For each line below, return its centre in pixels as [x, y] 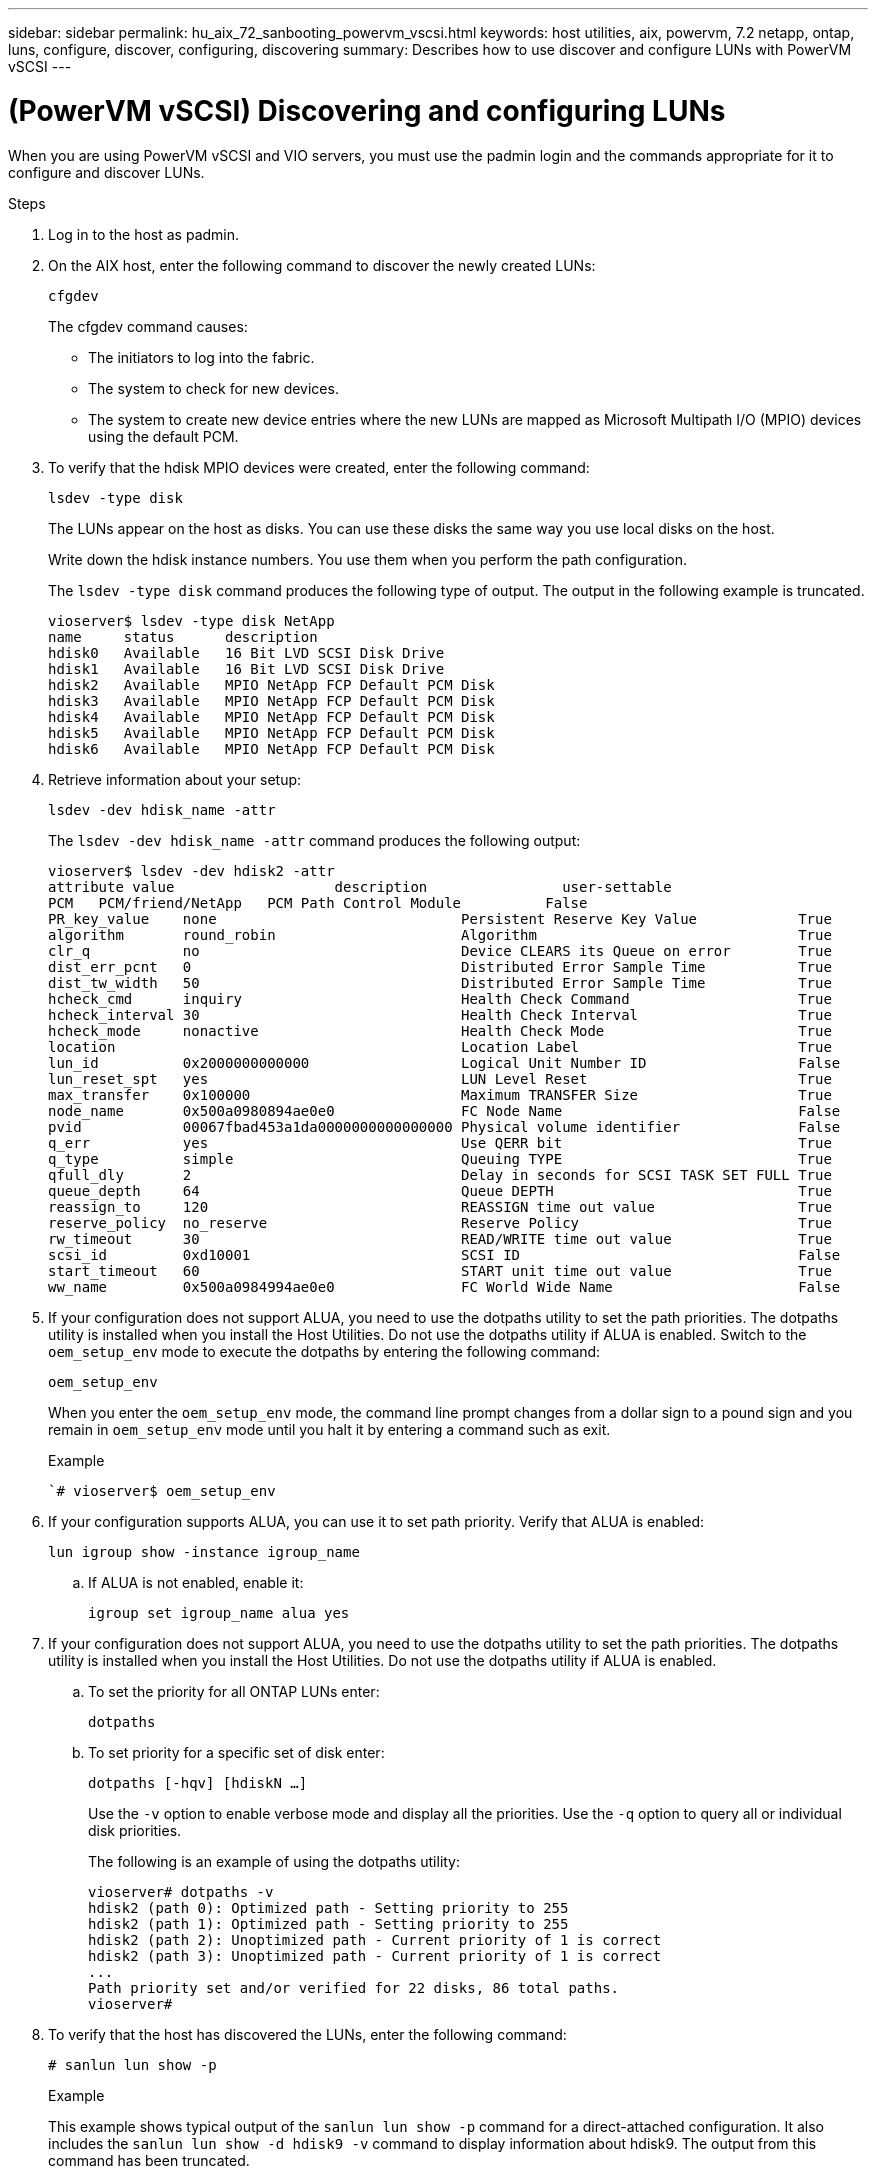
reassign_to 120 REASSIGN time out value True [440, 1206]
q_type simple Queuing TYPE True [440, 1158]
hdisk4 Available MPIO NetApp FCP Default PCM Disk [271, 716]
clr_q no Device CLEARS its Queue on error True [440, 950]
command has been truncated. [149, 2160]
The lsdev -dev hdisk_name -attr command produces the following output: [314, 840]
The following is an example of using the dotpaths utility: [274, 1861]
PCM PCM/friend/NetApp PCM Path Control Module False [318, 902]
